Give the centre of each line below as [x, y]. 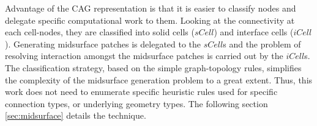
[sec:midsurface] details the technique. [76, 115]
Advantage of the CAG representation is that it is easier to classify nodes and [151, 8]
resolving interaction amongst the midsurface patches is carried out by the [144, 56]
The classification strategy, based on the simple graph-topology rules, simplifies [153, 67]
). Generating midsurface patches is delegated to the [103, 44]
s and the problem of [262, 44]
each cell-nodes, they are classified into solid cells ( [100, 32]
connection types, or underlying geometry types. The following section [136, 103]
